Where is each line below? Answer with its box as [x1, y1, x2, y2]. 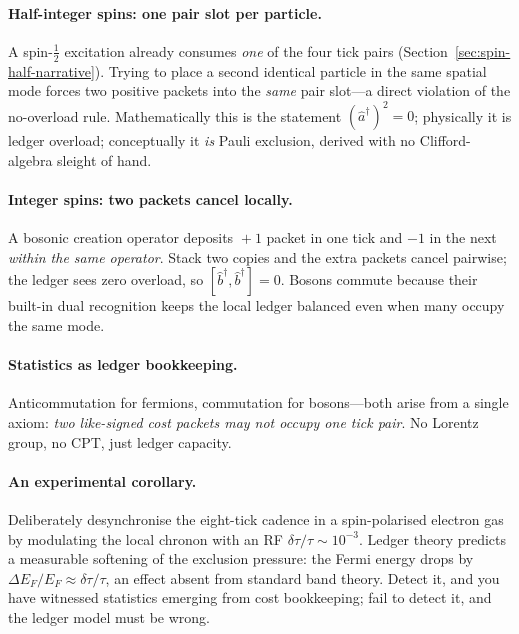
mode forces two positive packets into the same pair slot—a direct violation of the [8, 80, 511, 101]
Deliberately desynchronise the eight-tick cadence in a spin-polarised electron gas [8, 509, 504, 530]
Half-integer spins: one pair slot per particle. [8, 2, 322, 23]
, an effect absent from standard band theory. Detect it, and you [105, 567, 500, 588]
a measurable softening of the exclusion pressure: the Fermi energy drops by [8, 548, 474, 569]
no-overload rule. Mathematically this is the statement [8, 105, 342, 126]
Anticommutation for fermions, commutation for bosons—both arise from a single [8, 392, 509, 413]
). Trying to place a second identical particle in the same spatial [94, 60, 487, 81]
